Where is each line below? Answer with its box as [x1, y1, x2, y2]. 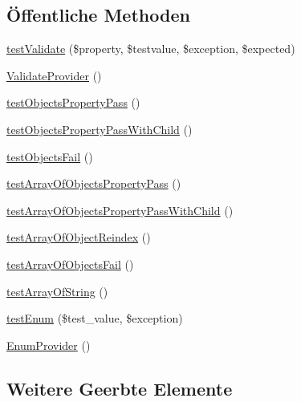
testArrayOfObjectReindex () [6, 229, 151, 246]
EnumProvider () [6, 336, 91, 353]
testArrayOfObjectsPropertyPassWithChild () [6, 201, 234, 218]
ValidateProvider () [6, 67, 102, 83]
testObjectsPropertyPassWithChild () [6, 120, 193, 137]
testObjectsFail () [6, 148, 93, 164]
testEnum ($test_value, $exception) [6, 310, 183, 327]
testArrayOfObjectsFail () [6, 255, 134, 272]
